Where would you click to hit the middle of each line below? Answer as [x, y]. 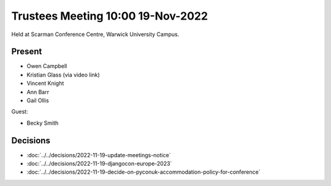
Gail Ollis [38, 100]
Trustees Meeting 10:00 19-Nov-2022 [110, 16]
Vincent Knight [45, 83]
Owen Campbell [47, 66]
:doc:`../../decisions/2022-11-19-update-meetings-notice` [99, 155]
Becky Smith [43, 123]
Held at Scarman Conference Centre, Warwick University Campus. [95, 34]
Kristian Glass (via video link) [63, 75]
